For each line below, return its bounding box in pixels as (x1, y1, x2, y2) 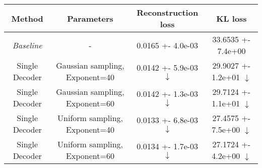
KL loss (216, 12, 247, 24)
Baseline (12, 39, 42, 51)
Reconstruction (137, 7, 199, 18)
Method (11, 12, 43, 24)
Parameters (67, 12, 113, 24)
